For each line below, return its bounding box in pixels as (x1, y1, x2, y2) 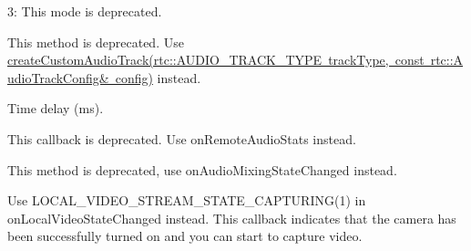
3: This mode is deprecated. (7, 2, 162, 20)
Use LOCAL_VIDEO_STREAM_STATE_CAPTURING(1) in (7, 191, 366, 210)
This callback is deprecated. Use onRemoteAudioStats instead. (7, 129, 356, 148)
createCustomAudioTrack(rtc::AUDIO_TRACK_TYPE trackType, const (7, 50, 425, 69)
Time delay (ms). (7, 99, 104, 118)
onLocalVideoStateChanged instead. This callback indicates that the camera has (7, 208, 456, 227)
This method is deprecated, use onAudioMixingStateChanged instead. (7, 160, 397, 179)
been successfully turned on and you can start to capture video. (7, 226, 363, 246)
